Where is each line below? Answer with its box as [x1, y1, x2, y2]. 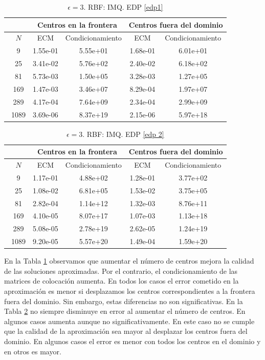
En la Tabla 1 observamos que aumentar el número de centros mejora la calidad [4, 255, 254, 266]
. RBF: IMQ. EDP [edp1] [83, 2, 163, 12]
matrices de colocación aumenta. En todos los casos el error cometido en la [4, 275, 239, 286]
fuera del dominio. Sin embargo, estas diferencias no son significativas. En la [4, 295, 243, 306]
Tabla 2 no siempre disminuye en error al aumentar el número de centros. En [4, 306, 246, 316]
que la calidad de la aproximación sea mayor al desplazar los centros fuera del [4, 326, 248, 336]
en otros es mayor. [4, 346, 61, 356]
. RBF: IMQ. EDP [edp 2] [82, 128, 164, 139]
